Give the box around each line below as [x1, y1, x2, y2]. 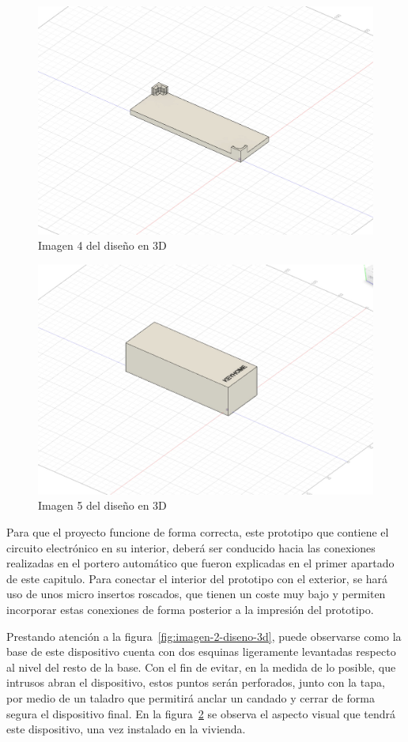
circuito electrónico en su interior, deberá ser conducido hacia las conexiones [6, 539, 376, 556]
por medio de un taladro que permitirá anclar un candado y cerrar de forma [6, 689, 375, 706]
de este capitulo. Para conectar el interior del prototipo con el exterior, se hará [6, 570, 388, 586]
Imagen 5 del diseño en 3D [38, 497, 167, 514]
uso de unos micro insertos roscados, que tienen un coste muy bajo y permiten [6, 586, 386, 602]
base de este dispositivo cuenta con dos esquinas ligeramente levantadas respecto [6, 643, 396, 660]
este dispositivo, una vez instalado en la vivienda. [6, 721, 246, 737]
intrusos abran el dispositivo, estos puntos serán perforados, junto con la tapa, [6, 674, 385, 691]
